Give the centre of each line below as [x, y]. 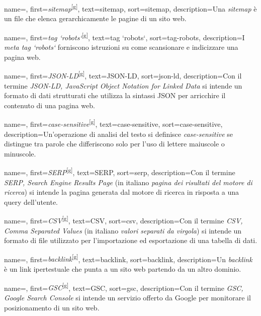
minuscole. [20, 153]
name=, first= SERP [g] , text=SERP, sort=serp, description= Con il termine [120, 171]
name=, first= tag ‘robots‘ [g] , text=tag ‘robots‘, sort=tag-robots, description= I [124, 36]
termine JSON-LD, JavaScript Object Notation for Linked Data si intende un [123, 85]
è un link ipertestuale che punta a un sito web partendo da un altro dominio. [123, 269]
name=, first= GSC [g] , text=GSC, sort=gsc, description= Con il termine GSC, [124, 287]
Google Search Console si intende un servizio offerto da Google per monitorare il [127, 297]
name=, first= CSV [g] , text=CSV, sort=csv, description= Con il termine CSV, [123, 220]
